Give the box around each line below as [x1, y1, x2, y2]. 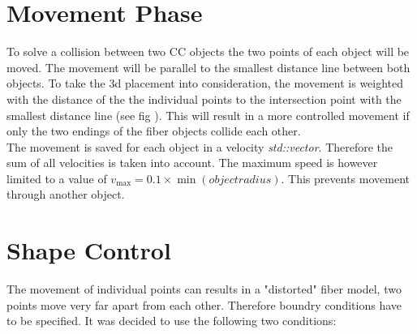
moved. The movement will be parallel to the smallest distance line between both [6, 58, 411, 75]
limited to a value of [6, 169, 107, 186]
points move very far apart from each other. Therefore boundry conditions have [6, 296, 402, 313]
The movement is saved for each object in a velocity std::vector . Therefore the [6, 138, 393, 155]
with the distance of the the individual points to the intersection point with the [6, 90, 402, 107]
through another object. [6, 186, 125, 203]
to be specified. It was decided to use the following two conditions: [6, 312, 337, 329]
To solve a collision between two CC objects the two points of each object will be [6, 43, 410, 60]
